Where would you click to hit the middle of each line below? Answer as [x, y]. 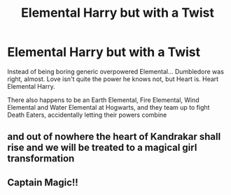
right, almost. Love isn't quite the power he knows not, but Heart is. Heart [113, 79]
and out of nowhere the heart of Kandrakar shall [114, 137]
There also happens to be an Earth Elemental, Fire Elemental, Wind [103, 100]
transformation [41, 159]
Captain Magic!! [43, 182]
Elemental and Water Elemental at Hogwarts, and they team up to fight [108, 107]
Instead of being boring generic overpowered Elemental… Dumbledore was [115, 71]
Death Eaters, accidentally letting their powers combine [87, 115]
